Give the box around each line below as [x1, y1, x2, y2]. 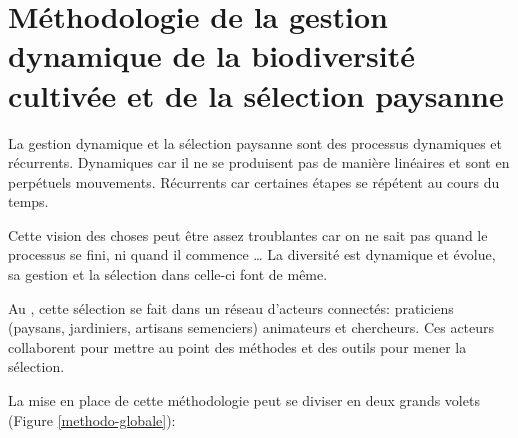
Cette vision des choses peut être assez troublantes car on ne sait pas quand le [8, 224, 488, 245]
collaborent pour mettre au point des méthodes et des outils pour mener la [8, 336, 467, 357]
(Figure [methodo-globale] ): [8, 409, 176, 430]
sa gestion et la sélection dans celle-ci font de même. [8, 264, 328, 285]
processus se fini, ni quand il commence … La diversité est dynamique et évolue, [8, 244, 496, 265]
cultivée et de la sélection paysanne [8, 74, 504, 115]
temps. [8, 191, 49, 212]
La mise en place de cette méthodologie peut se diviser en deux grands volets [8, 390, 480, 411]
